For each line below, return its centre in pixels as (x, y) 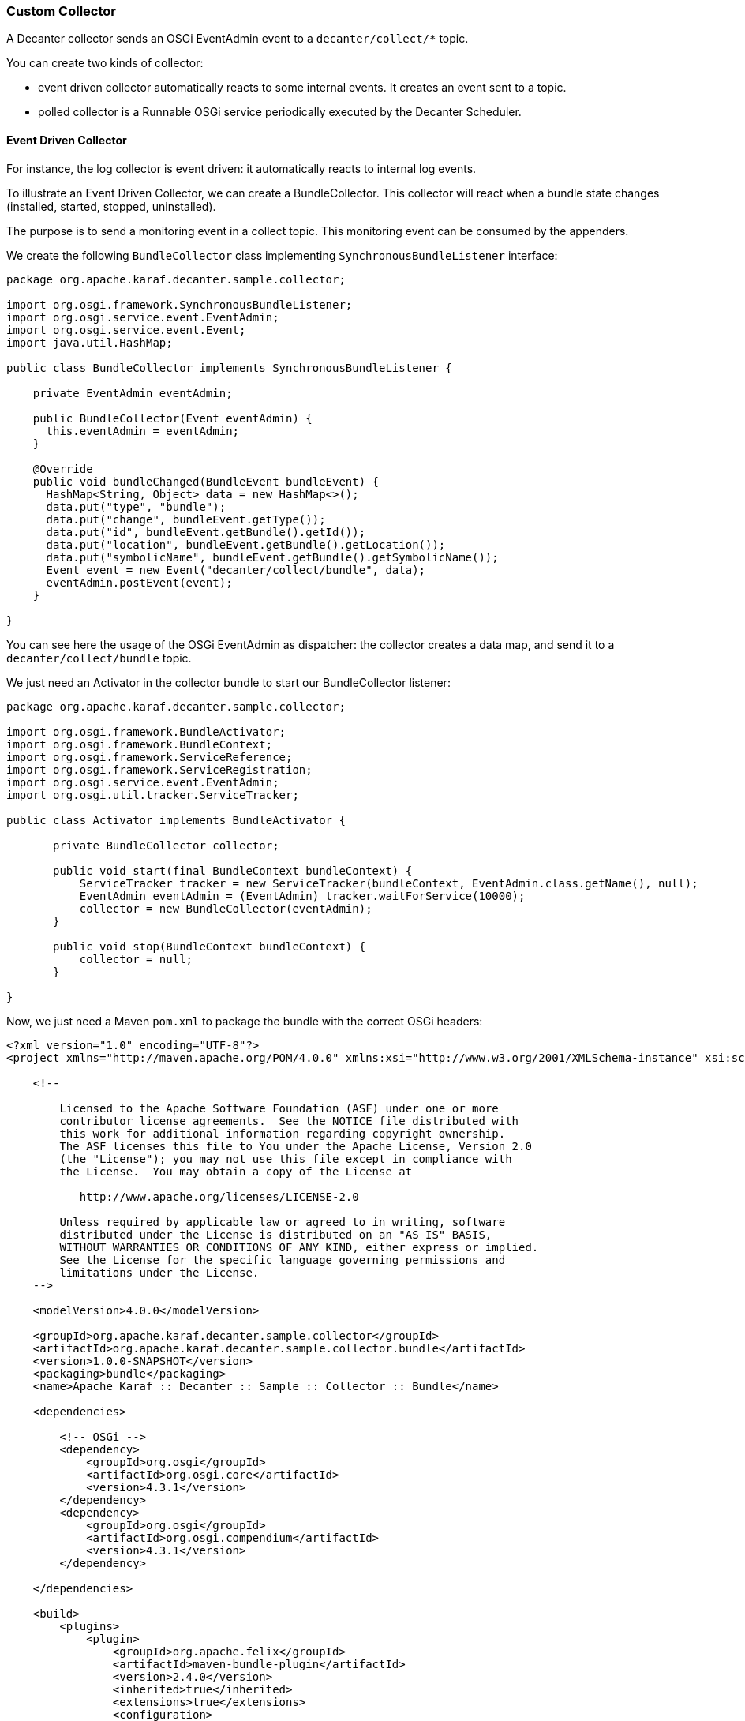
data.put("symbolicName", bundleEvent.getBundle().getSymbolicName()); (272, 557)
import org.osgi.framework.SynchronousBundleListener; (180, 304)
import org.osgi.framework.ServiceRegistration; (159, 769)
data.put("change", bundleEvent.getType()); (186, 519)
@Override (63, 469)
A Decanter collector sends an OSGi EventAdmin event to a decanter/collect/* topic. (238, 39)
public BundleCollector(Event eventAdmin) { (172, 418)
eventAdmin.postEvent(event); (139, 582)
